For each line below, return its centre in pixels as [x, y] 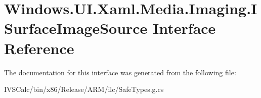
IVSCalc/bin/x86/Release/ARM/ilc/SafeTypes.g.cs [84, 89]
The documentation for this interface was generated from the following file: [120, 72]
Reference [39, 48]
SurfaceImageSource [76, 28]
